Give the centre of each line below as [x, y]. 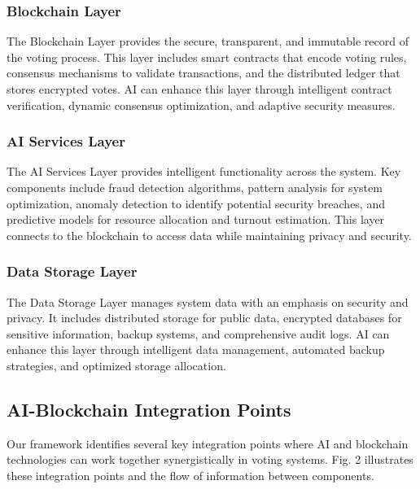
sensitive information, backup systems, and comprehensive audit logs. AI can [198, 333]
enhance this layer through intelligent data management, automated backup [196, 349]
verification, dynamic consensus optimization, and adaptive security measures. [201, 105]
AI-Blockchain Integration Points [149, 409]
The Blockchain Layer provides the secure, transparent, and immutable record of [208, 41]
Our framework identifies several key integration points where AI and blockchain [208, 443]
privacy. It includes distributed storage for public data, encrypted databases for [204, 318]
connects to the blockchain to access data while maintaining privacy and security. [209, 235]
